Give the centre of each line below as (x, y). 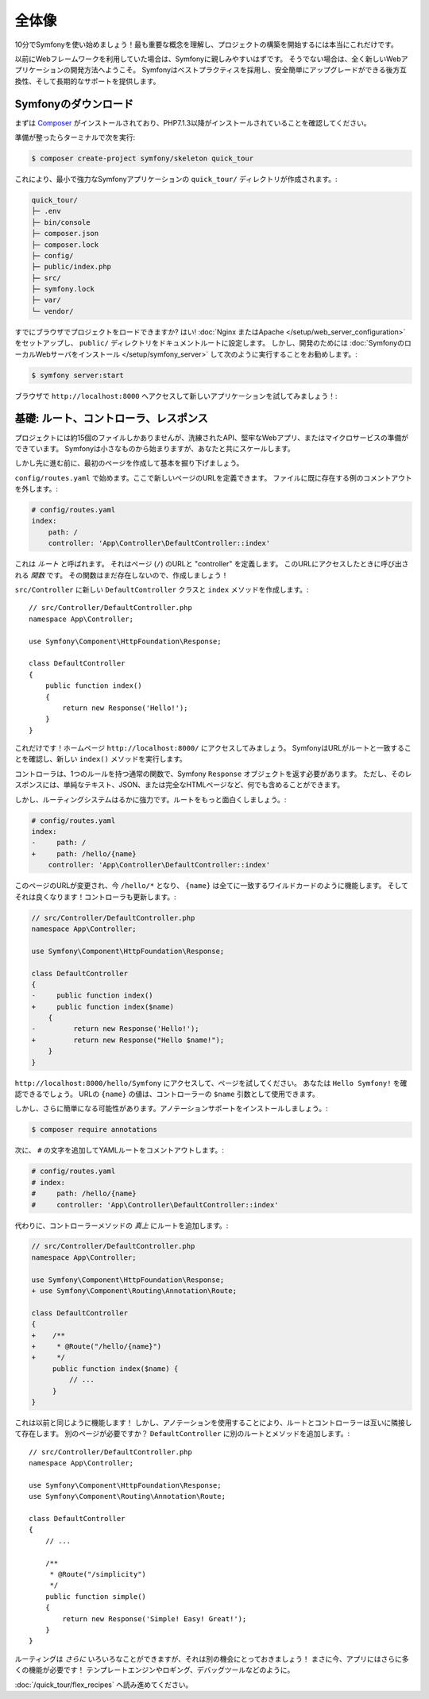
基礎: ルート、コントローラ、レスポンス (111, 418)
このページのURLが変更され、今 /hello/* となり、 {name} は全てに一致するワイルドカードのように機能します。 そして (212, 886)
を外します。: (37, 489)
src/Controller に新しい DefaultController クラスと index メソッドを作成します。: (162, 589)
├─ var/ (46, 300)
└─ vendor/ (52, 311)
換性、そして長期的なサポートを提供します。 (87, 81)
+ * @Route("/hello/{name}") (97, 1346)
